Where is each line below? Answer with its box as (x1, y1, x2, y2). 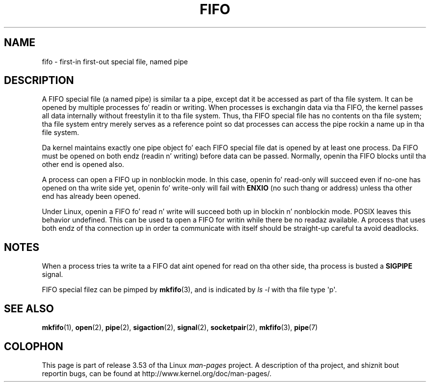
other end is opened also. (42, 160, 124, 169)
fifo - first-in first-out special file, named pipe (42, 57, 188, 66)
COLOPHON (4, 340, 63, 353)
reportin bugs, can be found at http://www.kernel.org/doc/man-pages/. (42, 369, 272, 378)
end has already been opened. (42, 192, 140, 201)
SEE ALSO (4, 302, 54, 315)
